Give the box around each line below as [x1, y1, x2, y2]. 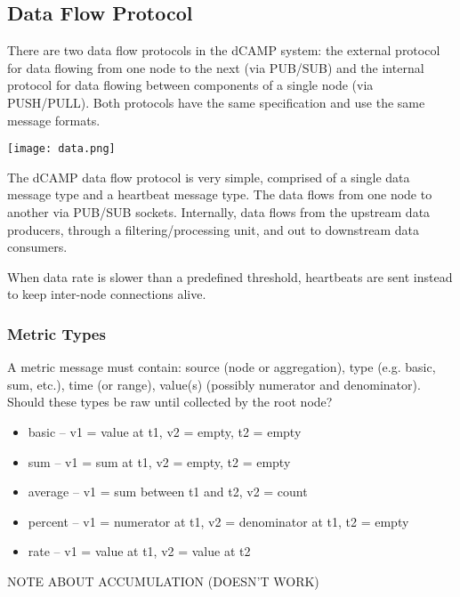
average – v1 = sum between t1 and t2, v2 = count [28, 482, 308, 501]
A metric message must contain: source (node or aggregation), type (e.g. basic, [7, 358, 436, 376]
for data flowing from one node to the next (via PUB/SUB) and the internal [7, 58, 424, 77]
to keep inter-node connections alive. [7, 285, 206, 303]
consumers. [7, 238, 68, 256]
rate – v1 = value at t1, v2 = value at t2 [28, 542, 251, 561]
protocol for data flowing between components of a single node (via [7, 76, 374, 94]
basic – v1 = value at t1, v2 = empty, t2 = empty [28, 422, 302, 440]
